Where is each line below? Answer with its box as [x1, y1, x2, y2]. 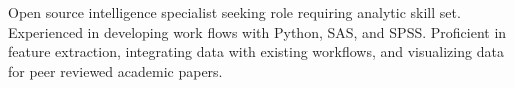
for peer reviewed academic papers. [8, 60, 223, 81]
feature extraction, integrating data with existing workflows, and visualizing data [8, 41, 504, 62]
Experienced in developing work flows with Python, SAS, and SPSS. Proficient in [8, 21, 507, 42]
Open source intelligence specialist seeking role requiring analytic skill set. [8, 2, 461, 22]
